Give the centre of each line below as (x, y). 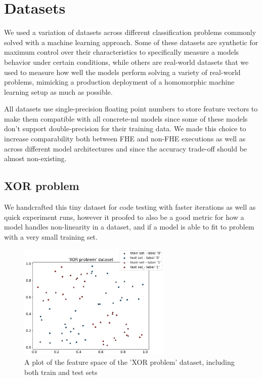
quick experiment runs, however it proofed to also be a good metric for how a (124, 217)
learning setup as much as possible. (58, 91)
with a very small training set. (51, 236)
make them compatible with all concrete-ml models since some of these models (126, 118)
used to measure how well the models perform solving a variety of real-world (122, 72)
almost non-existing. (35, 158)
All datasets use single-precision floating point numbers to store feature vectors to (131, 109)
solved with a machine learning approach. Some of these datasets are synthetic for (131, 42)
